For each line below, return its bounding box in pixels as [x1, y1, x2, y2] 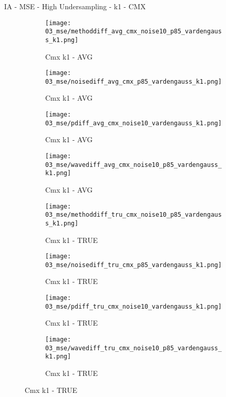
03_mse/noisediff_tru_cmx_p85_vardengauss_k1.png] [45, 261, 222, 269]
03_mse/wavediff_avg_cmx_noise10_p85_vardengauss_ [45, 161, 222, 168]
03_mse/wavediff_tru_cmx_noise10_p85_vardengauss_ [45, 344, 222, 352]
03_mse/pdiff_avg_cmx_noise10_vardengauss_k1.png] [45, 119, 222, 127]
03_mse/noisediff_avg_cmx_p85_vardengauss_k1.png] [45, 78, 222, 85]
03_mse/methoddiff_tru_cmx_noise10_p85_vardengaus [45, 211, 222, 219]
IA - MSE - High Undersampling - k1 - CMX [4, 1, 146, 11]
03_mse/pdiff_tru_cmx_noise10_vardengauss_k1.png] [45, 303, 222, 310]
